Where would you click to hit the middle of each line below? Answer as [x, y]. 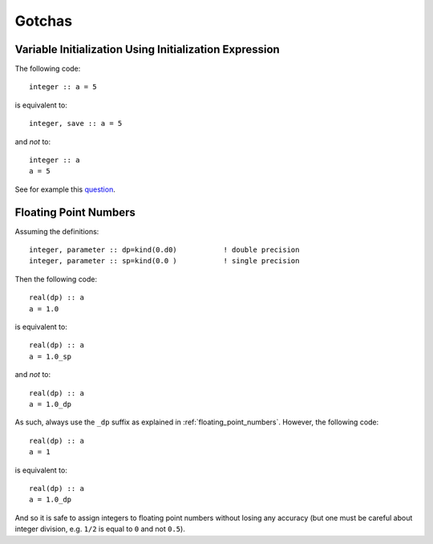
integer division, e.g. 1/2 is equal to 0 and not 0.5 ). [100, 529]
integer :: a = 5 [63, 87]
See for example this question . [65, 189]
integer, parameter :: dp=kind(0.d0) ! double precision [164, 250]
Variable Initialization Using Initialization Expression [147, 49]
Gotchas [44, 21]
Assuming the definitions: [57, 231]
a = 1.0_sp [51, 356]
